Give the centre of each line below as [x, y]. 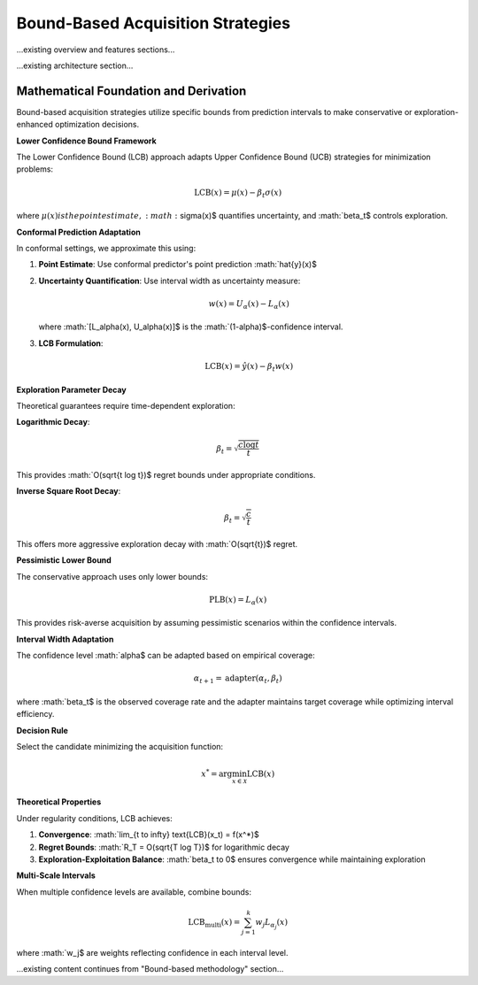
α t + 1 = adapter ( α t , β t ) [238, 680]
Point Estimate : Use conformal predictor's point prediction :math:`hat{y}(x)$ [178, 265]
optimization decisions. [97, 125]
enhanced [35, 125]
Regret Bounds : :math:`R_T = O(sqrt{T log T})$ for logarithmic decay [164, 847]
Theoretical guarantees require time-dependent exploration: [126, 405]
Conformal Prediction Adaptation [78, 232]
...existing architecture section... [75, 65]
